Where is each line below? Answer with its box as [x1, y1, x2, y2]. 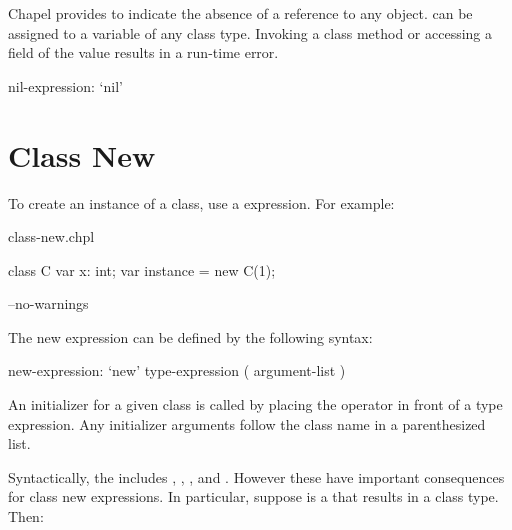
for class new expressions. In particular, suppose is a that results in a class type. [8, 486, 499, 507]
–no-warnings [8, 293, 89, 314]
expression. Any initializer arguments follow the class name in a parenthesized [8, 413, 486, 434]
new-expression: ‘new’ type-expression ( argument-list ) [8, 360, 346, 381]
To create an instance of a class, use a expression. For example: [8, 192, 395, 213]
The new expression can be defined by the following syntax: [8, 326, 373, 347]
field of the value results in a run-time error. [8, 42, 279, 63]
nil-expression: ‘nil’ [8, 75, 123, 96]
